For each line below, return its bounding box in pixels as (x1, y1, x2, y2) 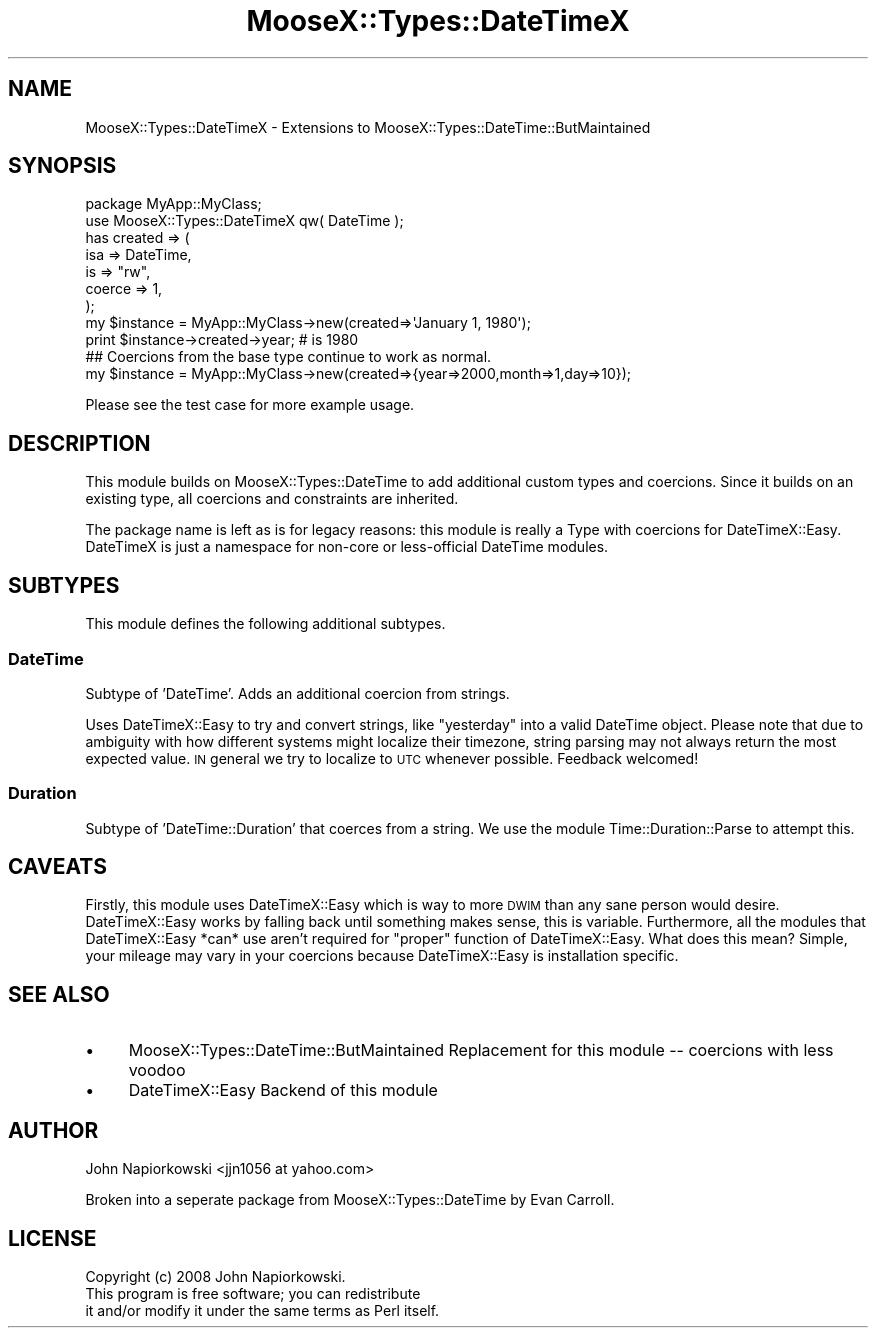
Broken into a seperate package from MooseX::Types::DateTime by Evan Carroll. (85, 1191, 615, 1209)
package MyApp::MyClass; (85, 195, 262, 213)
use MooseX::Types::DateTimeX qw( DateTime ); (85, 212, 404, 230)
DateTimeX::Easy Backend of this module (128, 1080, 438, 1101)
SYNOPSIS (8, 153, 117, 179)
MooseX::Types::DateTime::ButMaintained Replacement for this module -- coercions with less (128, 1040, 834, 1061)
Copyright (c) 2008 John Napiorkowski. (85, 1268, 346, 1285)
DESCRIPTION (8, 430, 151, 456)
